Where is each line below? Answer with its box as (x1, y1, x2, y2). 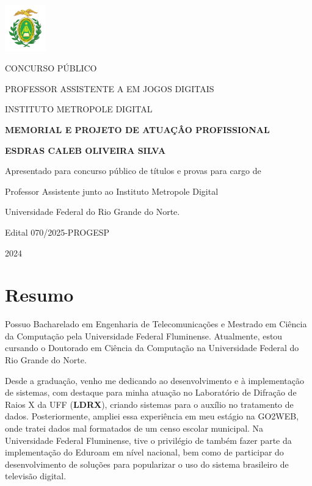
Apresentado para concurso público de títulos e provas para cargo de (5, 164, 261, 177)
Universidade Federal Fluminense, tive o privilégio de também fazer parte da (5, 433, 292, 446)
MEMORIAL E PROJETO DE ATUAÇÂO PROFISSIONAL (5, 123, 270, 136)
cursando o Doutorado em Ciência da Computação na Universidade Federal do (5, 341, 299, 354)
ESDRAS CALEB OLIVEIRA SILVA (5, 143, 166, 156)
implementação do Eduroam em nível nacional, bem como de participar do (5, 446, 284, 459)
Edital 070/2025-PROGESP (5, 225, 110, 238)
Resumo (5, 282, 74, 307)
